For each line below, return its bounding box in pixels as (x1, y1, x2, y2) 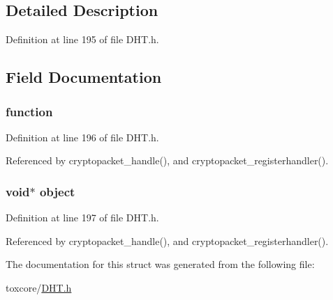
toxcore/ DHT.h (6, 280, 72, 294)
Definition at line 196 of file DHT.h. (6, 129, 159, 144)
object (39, 182, 75, 200)
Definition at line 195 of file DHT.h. (6, 32, 159, 47)
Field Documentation (6, 66, 162, 88)
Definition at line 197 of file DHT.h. (6, 210, 159, 225)
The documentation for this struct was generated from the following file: (6, 257, 315, 271)
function (6, 102, 53, 120)
